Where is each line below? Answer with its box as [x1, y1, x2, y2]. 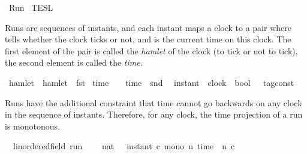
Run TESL [8, 1, 53, 13]
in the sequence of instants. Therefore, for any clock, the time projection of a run [5, 108, 303, 121]
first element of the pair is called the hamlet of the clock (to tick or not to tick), [5, 44, 298, 57]
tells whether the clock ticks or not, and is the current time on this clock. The [5, 33, 291, 45]
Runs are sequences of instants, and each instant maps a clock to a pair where [5, 21, 291, 33]
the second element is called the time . [5, 56, 143, 69]
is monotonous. [5, 119, 60, 132]
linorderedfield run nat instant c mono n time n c [13, 140, 235, 152]
